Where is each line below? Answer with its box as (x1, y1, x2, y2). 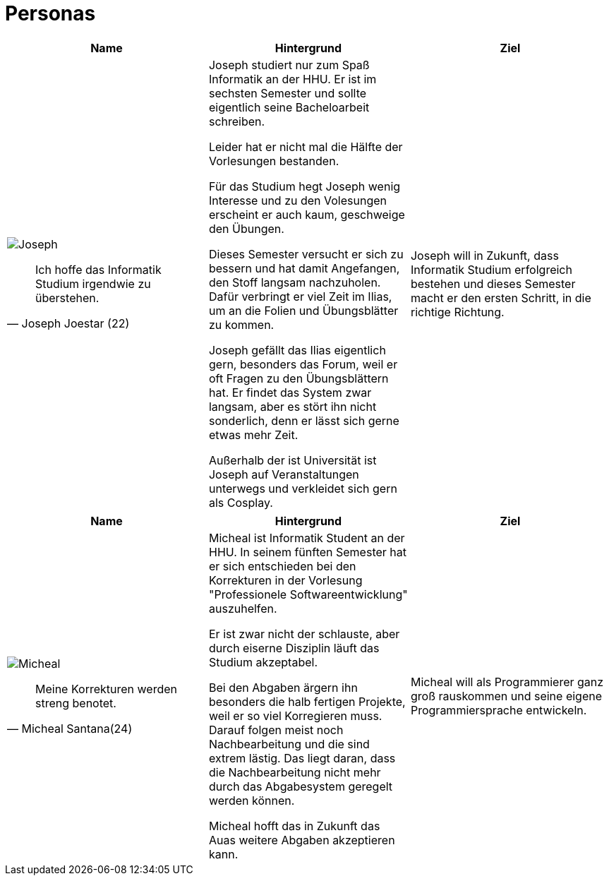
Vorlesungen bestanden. (208, 153, 339, 168)
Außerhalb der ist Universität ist (208, 453, 377, 467)
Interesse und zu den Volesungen (208, 193, 387, 208)
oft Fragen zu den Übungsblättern (208, 371, 389, 385)
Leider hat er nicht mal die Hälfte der (208, 139, 403, 154)
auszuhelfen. (208, 601, 277, 616)
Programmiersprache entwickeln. (410, 702, 587, 717)
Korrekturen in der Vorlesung (208, 573, 363, 587)
